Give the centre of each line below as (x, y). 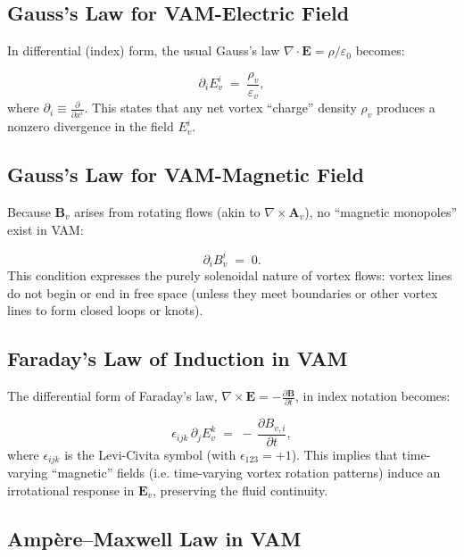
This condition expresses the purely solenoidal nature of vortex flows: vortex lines (230, 275)
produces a (406, 108)
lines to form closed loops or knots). (105, 310)
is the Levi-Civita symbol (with (150, 454)
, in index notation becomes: (373, 396)
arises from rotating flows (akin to (167, 212)
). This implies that (344, 454)
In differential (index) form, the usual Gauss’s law (144, 50)
